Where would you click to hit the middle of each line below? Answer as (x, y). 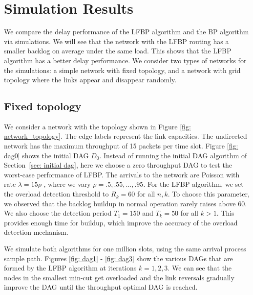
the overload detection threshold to (56, 194)
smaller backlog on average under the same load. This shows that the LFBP (118, 51)
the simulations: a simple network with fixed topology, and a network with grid (122, 70)
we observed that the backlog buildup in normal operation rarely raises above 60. (126, 203)
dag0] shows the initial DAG (46, 155)
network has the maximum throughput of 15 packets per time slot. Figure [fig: (121, 146)
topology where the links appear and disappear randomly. (90, 80)
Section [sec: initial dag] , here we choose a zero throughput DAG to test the (118, 165)
